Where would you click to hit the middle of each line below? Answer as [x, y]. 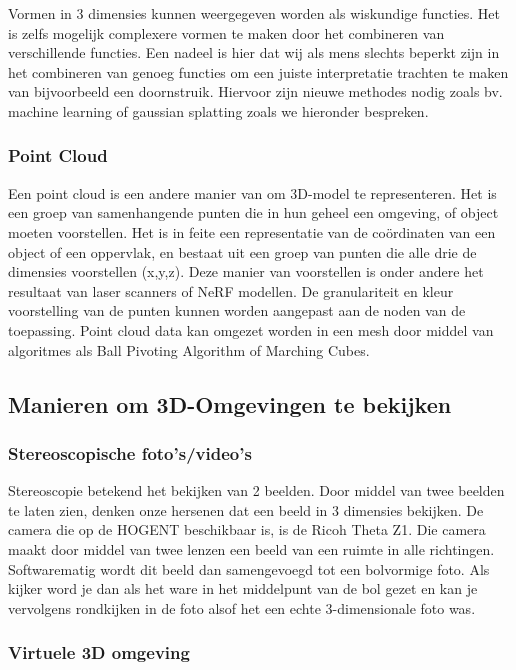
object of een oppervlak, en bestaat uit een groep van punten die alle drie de [242, 251]
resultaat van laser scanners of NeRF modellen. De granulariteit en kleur [231, 290]
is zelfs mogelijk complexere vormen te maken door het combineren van [226, 32]
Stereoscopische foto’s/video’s [130, 452]
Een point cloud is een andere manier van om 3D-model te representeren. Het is [252, 192]
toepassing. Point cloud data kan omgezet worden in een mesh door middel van [251, 329]
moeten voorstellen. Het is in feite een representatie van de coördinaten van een [252, 231]
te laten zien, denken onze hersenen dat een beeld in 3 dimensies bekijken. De [246, 509]
